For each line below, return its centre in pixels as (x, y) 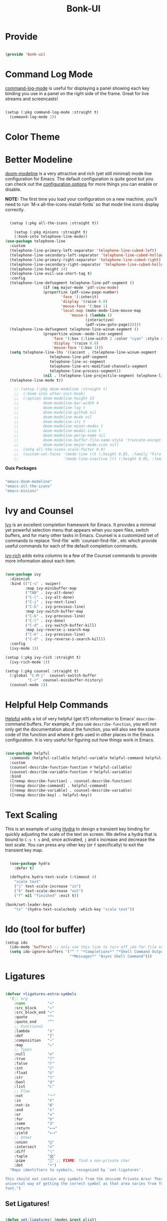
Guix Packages (21, 468)
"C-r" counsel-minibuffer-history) (65, 680)
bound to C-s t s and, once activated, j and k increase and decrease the (80, 839)
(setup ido (16, 943)
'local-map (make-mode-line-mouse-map (101, 311)
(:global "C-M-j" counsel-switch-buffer (53, 676)
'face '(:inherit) (80, 297)
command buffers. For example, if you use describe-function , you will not (81, 724)
